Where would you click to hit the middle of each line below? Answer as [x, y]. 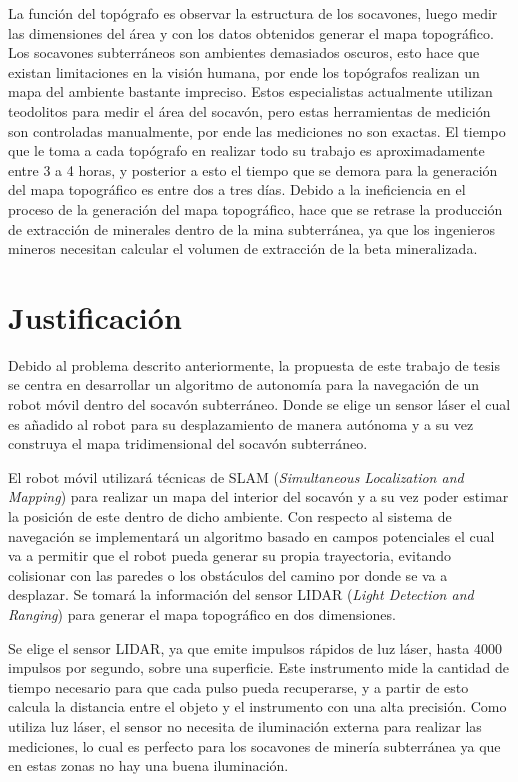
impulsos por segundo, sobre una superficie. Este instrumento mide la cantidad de [259, 667]
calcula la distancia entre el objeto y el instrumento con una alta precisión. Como [257, 706]
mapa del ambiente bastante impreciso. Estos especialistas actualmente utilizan [250, 91]
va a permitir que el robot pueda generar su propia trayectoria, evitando [229, 555]
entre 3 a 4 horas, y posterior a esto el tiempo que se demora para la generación [253, 169]
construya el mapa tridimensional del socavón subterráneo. [188, 443]
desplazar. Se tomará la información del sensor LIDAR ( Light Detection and [241, 594]
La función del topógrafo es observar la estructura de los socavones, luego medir [253, 13]
